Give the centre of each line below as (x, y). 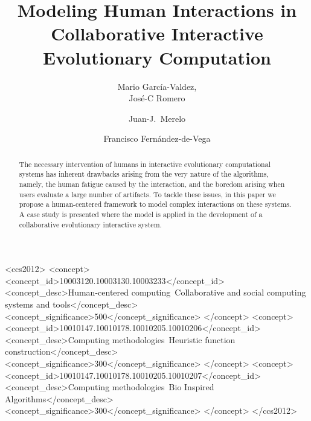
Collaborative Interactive (157, 33)
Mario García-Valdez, (157, 86)
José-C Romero (157, 98)
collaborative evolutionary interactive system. (90, 224)
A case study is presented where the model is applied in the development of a (141, 214)
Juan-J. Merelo (157, 118)
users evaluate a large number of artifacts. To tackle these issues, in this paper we (147, 194)
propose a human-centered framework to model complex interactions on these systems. (155, 204)
